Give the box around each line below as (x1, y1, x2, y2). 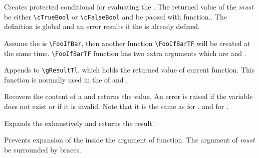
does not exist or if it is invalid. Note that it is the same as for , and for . (4, 101, 228, 111)
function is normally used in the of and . (4, 74, 128, 84)
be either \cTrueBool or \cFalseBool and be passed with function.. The (4, 11, 227, 21)
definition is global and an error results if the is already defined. (4, 21, 200, 31)
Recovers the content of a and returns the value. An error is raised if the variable (4, 91, 253, 101)
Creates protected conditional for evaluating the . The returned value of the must (4, 1, 253, 11)
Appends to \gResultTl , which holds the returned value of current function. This (4, 64, 255, 75)
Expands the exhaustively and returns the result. (4, 117, 154, 128)
